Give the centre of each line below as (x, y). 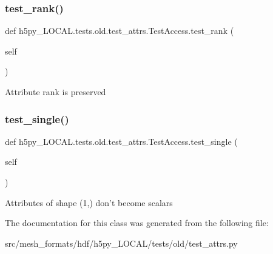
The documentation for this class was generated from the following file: (137, 223)
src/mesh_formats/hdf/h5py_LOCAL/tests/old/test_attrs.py (121, 243)
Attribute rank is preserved (56, 92)
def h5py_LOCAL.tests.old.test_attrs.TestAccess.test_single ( (121, 141)
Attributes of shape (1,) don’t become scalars (89, 202)
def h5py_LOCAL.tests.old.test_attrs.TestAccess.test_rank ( (120, 31)
